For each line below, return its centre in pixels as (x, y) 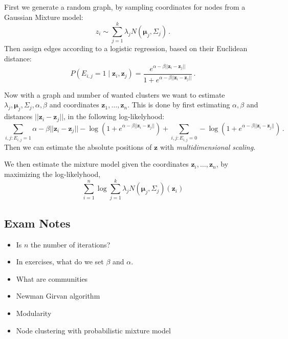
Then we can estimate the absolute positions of (78, 146)
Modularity (34, 313)
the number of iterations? (71, 244)
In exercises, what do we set (60, 262)
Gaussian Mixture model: (44, 17)
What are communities (52, 278)
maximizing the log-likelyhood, (52, 174)
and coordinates (74, 105)
